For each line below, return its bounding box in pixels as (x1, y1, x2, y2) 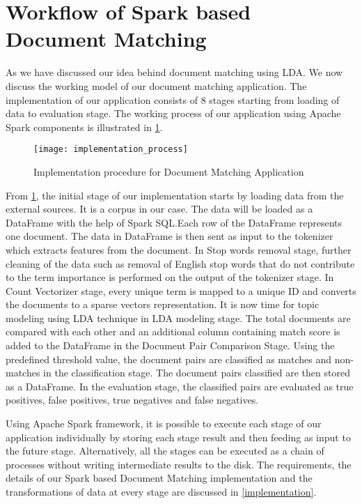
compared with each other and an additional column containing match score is (6, 324, 340, 339)
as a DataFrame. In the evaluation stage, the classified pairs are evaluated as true (6, 379, 354, 393)
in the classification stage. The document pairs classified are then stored (43, 365, 350, 380)
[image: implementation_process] (33, 144, 188, 155)
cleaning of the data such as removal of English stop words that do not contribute (6, 256, 355, 270)
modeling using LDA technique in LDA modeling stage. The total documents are (6, 310, 351, 325)
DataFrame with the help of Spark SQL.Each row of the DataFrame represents (6, 215, 343, 229)
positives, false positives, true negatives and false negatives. (6, 392, 259, 407)
